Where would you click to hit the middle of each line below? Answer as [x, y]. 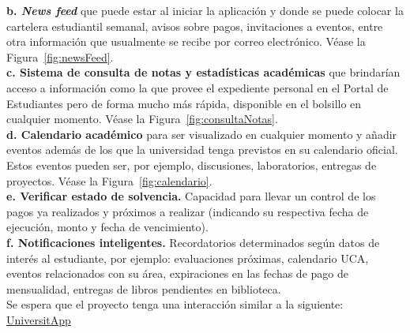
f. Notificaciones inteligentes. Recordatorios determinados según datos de [193, 242]
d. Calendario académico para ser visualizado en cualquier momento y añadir [202, 134]
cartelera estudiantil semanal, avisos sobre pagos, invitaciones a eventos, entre [195, 26]
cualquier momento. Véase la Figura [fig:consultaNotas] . [142, 119]
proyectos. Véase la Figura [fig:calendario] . [109, 180]
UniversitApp [39, 319]
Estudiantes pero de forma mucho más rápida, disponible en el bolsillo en [184, 103]
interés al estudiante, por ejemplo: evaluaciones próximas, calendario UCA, [188, 258]
